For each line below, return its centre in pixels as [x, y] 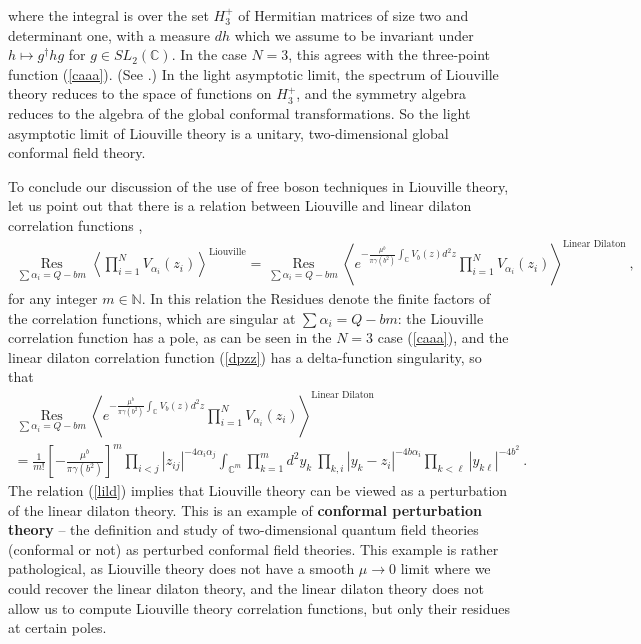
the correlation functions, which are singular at [152, 317]
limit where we [445, 568]
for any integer [53, 298]
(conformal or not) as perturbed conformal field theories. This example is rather [253, 548]
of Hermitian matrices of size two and [353, 15]
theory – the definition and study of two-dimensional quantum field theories [243, 529]
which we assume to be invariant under [354, 34]
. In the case [209, 54]
